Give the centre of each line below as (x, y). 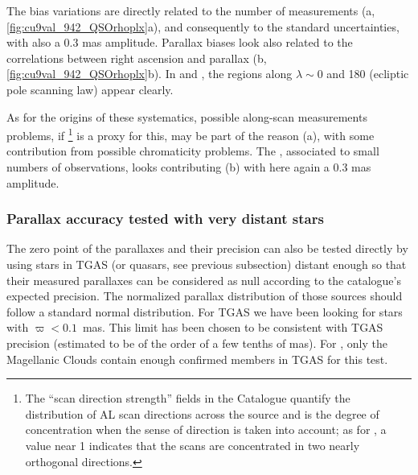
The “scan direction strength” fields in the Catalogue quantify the (188, 398)
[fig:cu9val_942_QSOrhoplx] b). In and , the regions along (150, 74)
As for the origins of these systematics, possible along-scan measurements (187, 116)
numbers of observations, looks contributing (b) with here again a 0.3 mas (189, 167)
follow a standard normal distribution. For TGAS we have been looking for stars (205, 311)
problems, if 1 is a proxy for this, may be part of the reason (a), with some (191, 134)
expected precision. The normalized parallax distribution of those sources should (205, 296)
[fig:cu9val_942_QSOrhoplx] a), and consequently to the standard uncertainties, (203, 26)
